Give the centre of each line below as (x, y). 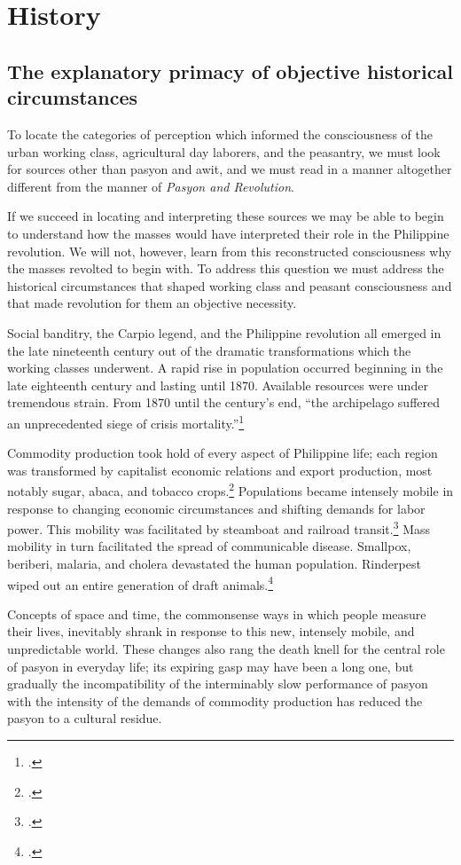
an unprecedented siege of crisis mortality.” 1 (126, 421)
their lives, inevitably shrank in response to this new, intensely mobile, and (211, 631)
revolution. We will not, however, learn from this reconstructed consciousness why (230, 251)
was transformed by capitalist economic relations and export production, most (220, 470)
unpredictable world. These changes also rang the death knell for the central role (226, 649)
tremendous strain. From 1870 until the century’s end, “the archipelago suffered (224, 402)
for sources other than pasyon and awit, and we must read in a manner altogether (230, 169)
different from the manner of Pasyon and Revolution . (151, 186)
